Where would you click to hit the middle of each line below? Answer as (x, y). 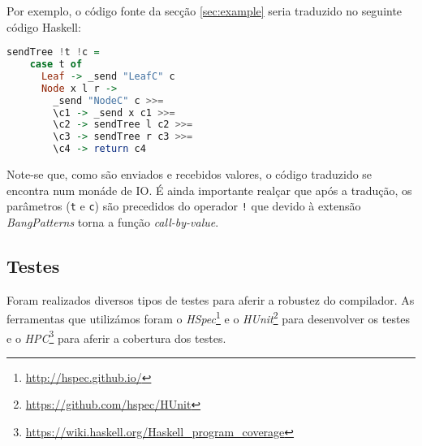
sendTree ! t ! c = (53, 52)
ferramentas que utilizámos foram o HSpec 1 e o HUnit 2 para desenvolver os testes (209, 317)
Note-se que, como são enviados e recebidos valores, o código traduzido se (189, 174)
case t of (56, 65)
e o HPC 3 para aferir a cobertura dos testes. (116, 336)
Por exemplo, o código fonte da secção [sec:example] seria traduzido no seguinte (205, 11)
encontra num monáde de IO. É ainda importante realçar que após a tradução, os (209, 190)
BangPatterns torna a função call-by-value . (113, 221)
